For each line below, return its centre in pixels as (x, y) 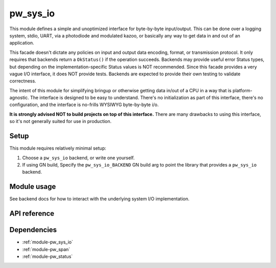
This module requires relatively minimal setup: (58, 148)
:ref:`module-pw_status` (48, 256)
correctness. (23, 81)
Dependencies (33, 230)
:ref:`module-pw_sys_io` (48, 242)
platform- (243, 90)
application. (22, 43)
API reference (32, 213)
